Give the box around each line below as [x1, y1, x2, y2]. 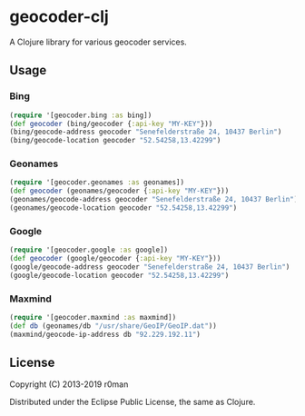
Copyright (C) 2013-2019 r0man [9, 379, 129, 390]
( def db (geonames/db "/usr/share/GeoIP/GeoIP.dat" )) [9, 321, 218, 331]
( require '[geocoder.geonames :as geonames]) [9, 178, 184, 187]
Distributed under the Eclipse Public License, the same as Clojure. [9, 397, 256, 408]
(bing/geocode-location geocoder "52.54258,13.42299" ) [9, 136, 221, 145]
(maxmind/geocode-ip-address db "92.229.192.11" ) [9, 330, 202, 339]
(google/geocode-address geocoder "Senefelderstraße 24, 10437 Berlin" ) [9, 262, 290, 272]
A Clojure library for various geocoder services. [9, 36, 188, 47]
